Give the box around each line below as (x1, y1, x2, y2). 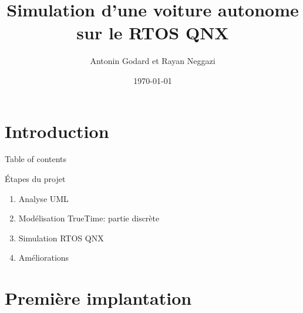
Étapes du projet (5, 173, 66, 185)
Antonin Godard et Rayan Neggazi (90, 55, 216, 67)
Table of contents (5, 153, 67, 165)
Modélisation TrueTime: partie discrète (18, 212, 160, 224)
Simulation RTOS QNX (18, 231, 104, 244)
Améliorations (18, 251, 69, 264)
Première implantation (5, 286, 192, 310)
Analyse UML (18, 192, 69, 204)
